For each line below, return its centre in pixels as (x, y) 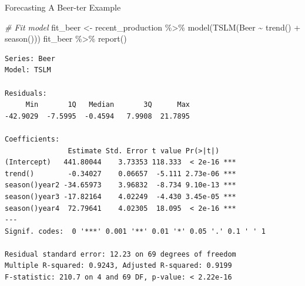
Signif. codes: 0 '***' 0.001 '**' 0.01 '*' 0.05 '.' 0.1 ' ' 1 (135, 231)
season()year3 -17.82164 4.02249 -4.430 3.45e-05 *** (120, 196)
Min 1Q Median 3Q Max (108, 105)
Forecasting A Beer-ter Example (63, 7)
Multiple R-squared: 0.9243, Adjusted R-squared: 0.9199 (118, 266)
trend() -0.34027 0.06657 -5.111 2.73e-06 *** (120, 174)
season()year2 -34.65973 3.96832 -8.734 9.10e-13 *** (120, 185)
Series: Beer (30, 58)
